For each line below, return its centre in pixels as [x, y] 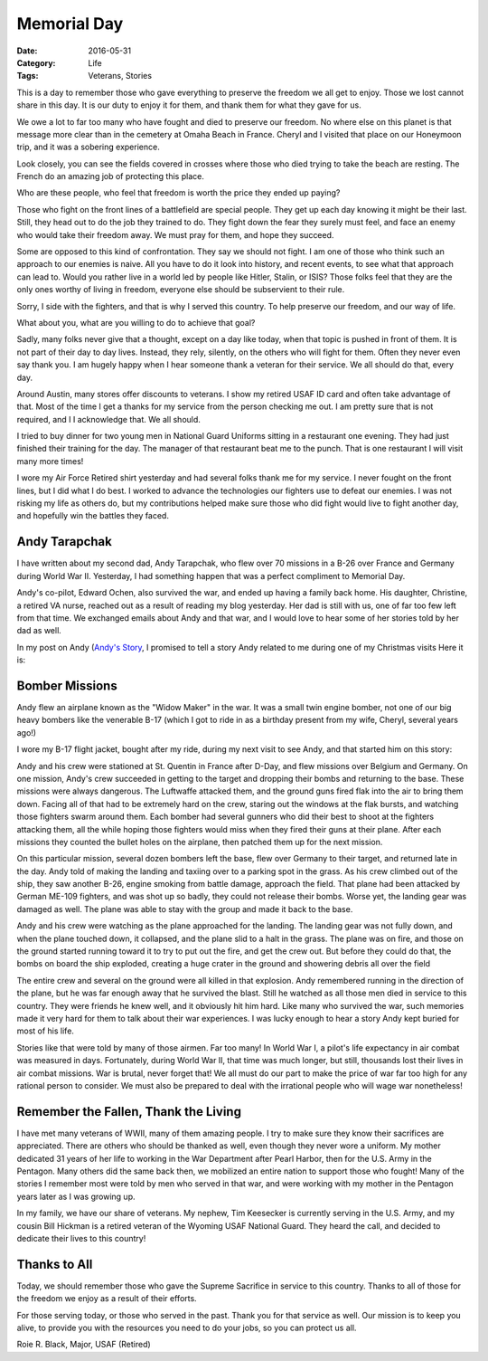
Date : [27, 51]
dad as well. [39, 631]
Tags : [28, 76]
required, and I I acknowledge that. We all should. [108, 419]
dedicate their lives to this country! [81, 1238]
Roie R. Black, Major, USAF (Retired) [84, 1345]
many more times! [50, 461]
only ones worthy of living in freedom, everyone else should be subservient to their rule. [181, 290]
